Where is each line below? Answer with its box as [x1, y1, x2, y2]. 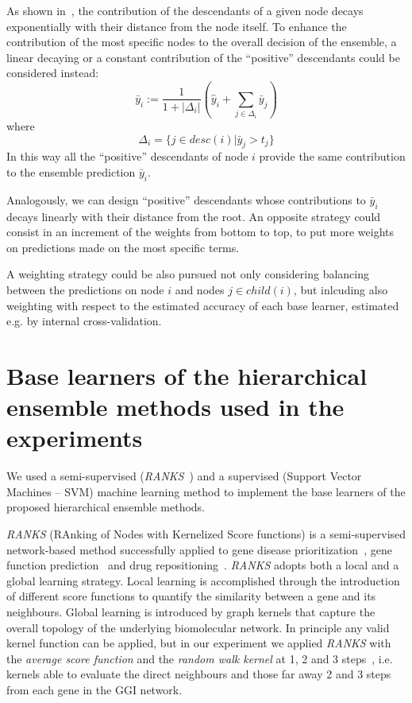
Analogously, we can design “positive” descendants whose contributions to [6, 191, 366, 208]
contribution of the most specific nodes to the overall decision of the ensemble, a [6, 33, 397, 50]
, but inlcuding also [293, 281, 388, 297]
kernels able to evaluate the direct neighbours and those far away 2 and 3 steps [6, 666, 391, 682]
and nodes [175, 281, 225, 297]
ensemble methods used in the [6, 390, 345, 423]
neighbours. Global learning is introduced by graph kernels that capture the [6, 603, 375, 619]
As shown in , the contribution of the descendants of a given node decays [6, 2, 364, 18]
